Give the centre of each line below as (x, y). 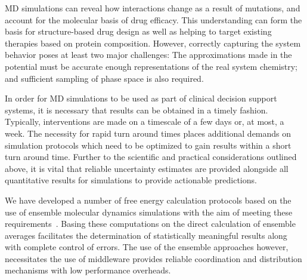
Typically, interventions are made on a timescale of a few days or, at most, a (145, 121)
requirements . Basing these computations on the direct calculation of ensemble (150, 224)
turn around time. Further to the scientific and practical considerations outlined (151, 157)
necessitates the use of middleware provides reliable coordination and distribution (153, 258)
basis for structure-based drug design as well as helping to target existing (138, 31)
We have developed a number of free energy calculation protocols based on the (148, 200)
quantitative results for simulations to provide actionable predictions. (131, 180)
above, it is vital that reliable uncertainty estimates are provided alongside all (147, 168)
